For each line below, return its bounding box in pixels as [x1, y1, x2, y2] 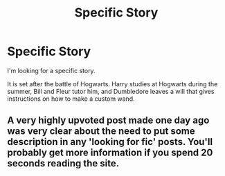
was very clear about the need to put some [7, 126, 195, 137]
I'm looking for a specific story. [7, 66, 96, 75]
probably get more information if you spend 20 [7, 147, 213, 159]
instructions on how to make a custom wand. [7, 95, 135, 103]
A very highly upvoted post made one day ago [7, 115, 210, 126]
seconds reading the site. [7, 157, 120, 170]
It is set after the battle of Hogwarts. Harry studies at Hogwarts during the [7, 79, 218, 88]
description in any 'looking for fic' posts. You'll [7, 136, 213, 148]
